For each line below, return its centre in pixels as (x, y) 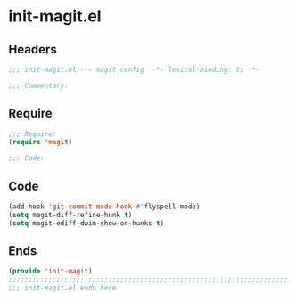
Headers (33, 49)
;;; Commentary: (38, 85)
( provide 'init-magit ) (50, 272)
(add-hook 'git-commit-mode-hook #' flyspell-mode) (104, 207)
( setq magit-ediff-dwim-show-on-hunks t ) (86, 223)
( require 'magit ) (41, 142)
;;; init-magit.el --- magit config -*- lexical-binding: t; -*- (134, 69)
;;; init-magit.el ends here (62, 288)
